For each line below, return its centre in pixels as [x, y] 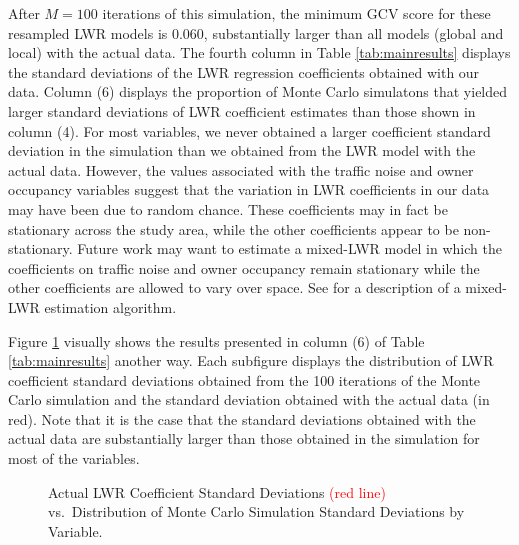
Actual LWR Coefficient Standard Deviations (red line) [217, 491]
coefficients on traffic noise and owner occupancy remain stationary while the [244, 267]
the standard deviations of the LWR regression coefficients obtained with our [244, 71]
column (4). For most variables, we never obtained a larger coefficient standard [249, 130]
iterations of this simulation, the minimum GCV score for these [296, 13]
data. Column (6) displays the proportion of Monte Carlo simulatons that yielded [258, 91]
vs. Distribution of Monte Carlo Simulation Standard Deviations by [256, 511]
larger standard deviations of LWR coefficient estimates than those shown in [242, 110]
